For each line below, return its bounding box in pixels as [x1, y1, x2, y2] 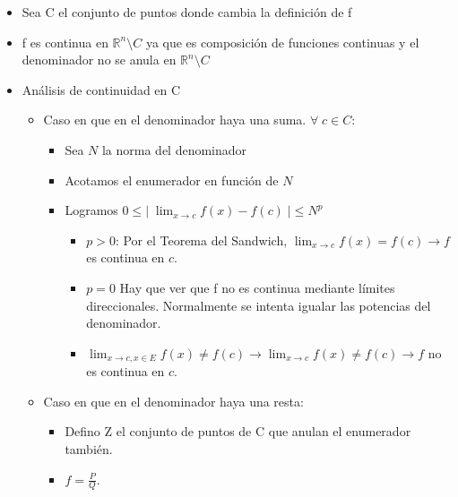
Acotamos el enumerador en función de [65, 170, 279, 189]
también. [65, 439, 113, 458]
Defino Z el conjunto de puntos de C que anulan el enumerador [65, 422, 411, 441]
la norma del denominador [101, 140, 247, 159]
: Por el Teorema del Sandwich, [115, 230, 288, 249]
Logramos [65, 201, 118, 219]
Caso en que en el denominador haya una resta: [43, 391, 304, 410]
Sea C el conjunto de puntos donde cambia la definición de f [22, 3, 352, 21]
